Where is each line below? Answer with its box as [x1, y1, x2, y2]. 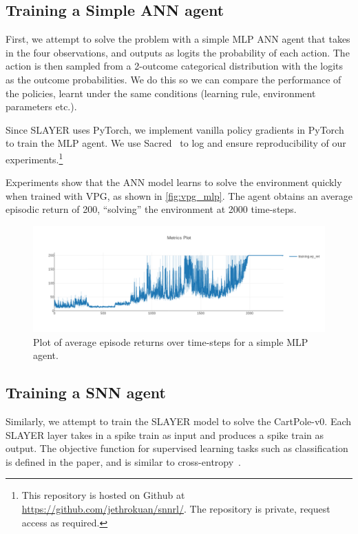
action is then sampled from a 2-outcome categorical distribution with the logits [6, 59, 344, 73]
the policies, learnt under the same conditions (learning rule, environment [6, 85, 316, 100]
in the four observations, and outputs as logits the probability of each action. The [6, 45, 350, 59]
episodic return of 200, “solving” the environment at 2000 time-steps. [6, 202, 297, 216]
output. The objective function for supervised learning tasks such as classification [6, 441, 348, 455]
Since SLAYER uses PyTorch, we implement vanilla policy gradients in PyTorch [6, 122, 344, 136]
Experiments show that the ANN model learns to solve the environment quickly [6, 175, 342, 189]
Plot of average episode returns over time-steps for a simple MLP [33, 334, 308, 349]
